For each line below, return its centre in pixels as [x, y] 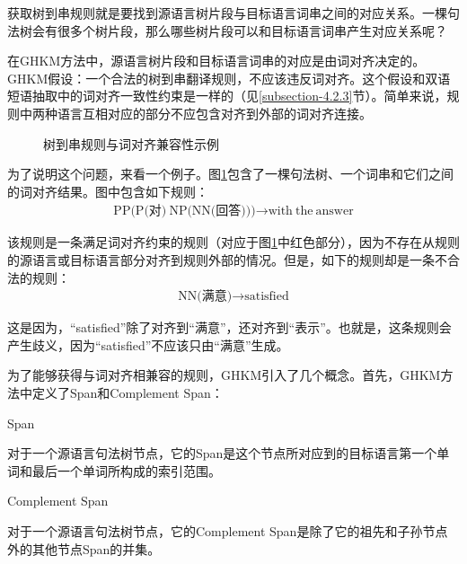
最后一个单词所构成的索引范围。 [126, 470]
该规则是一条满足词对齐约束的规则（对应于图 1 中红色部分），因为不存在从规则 [233, 242]
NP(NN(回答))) [212, 211]
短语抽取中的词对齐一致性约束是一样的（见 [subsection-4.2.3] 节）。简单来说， [227, 96]
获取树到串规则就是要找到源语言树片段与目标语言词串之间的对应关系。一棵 [227, 13]
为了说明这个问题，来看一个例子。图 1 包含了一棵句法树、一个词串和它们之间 [230, 174]
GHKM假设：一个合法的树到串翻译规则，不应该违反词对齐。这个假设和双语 [229, 78]
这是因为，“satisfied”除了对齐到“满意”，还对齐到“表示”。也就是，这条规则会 [229, 327]
